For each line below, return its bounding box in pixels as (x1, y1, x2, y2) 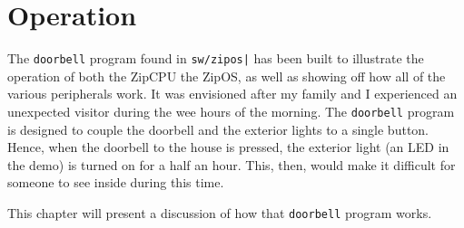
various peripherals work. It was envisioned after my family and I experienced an (7, 84, 458, 103)
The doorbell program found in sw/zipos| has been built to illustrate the (7, 49, 424, 68)
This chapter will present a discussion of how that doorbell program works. (7, 204, 432, 222)
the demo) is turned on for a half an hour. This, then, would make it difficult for (7, 155, 456, 174)
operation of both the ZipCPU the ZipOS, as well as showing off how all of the (7, 66, 446, 85)
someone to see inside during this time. (7, 173, 224, 192)
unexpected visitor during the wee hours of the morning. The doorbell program (7, 101, 455, 120)
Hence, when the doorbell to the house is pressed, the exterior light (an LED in (7, 138, 449, 157)
